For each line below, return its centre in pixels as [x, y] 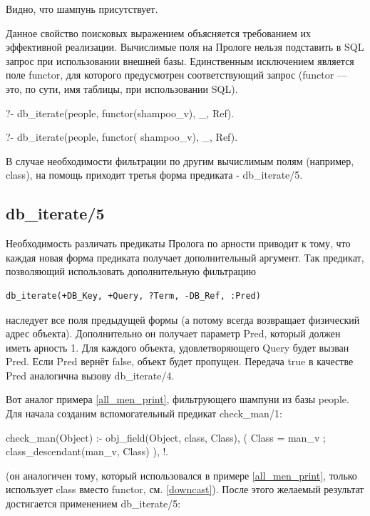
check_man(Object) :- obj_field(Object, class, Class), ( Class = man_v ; [166, 437]
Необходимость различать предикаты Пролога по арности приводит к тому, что [178, 243]
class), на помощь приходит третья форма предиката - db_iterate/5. [154, 175]
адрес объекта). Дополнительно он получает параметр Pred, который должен [173, 333]
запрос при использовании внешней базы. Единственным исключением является [180, 60]
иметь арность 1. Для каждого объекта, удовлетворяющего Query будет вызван [178, 347]
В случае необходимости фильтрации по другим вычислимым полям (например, [180, 160]
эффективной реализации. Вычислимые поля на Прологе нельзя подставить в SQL [185, 47]
